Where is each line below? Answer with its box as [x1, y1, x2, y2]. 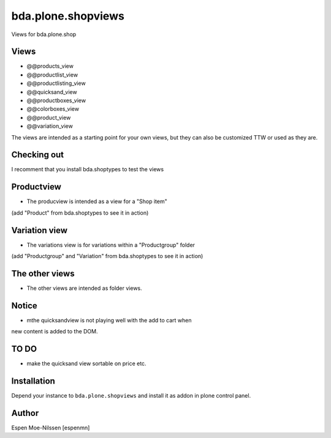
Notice [11, 300, 38, 311]
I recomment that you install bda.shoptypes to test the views [11, 166, 164, 173]
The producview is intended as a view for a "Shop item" [26, 198, 168, 205]
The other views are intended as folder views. [26, 284, 142, 292]
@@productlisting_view [26, 80, 86, 87]
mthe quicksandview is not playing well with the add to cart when [26, 316, 192, 324]
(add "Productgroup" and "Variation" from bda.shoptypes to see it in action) [11, 253, 204, 260]
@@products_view [26, 62, 74, 70]
